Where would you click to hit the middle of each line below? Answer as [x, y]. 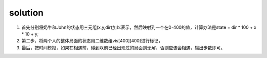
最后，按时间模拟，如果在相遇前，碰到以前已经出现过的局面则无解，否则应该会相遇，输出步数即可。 [123, 48]
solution [26, 13]
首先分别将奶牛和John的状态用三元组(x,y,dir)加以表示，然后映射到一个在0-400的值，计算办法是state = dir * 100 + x [139, 27]
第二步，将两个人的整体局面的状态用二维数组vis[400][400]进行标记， [92, 41]
